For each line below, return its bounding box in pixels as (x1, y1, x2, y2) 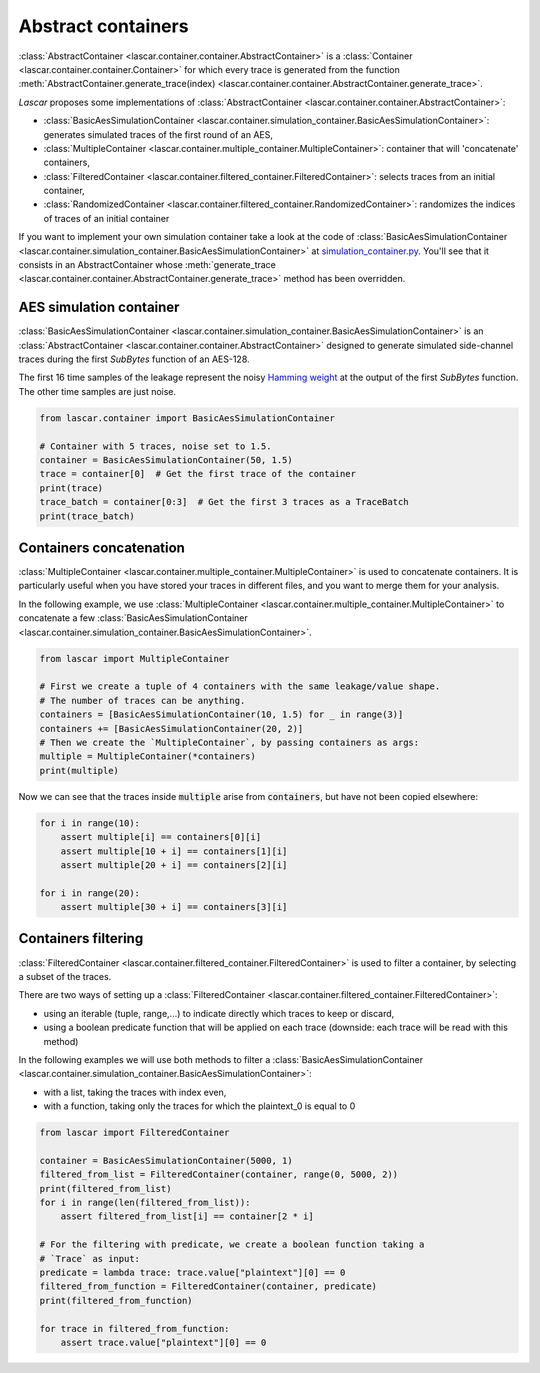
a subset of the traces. (18, 970, 112, 982)
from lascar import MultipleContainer (39, 653, 230, 664)
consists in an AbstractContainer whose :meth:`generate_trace (18, 259, 277, 271)
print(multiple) (39, 765, 120, 776)
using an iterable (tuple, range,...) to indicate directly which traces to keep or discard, (43, 1007, 395, 1019)
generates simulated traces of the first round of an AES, (43, 128, 274, 140)
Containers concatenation (18, 540, 185, 556)
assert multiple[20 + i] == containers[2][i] (60, 859, 288, 870)
